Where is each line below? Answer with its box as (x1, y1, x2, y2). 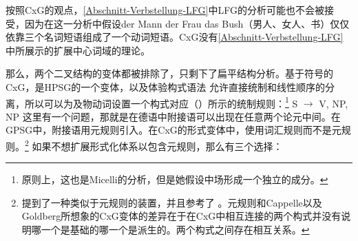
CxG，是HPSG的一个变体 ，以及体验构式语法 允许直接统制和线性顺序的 (6, 79, 325, 94)
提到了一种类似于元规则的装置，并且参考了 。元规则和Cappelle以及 (21, 195, 322, 209)
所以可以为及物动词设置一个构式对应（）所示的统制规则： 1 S (24, 94, 298, 110)
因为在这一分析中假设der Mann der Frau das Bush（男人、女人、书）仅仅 (24, 16, 350, 30)
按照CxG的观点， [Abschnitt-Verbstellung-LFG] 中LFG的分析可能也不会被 (6, 3, 324, 17)
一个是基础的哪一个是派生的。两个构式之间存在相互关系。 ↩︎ (41, 222, 310, 237)
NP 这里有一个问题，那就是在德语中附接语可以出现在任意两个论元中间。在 (6, 109, 341, 123)
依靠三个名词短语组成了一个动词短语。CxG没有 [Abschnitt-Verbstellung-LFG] (6, 30, 344, 44)
